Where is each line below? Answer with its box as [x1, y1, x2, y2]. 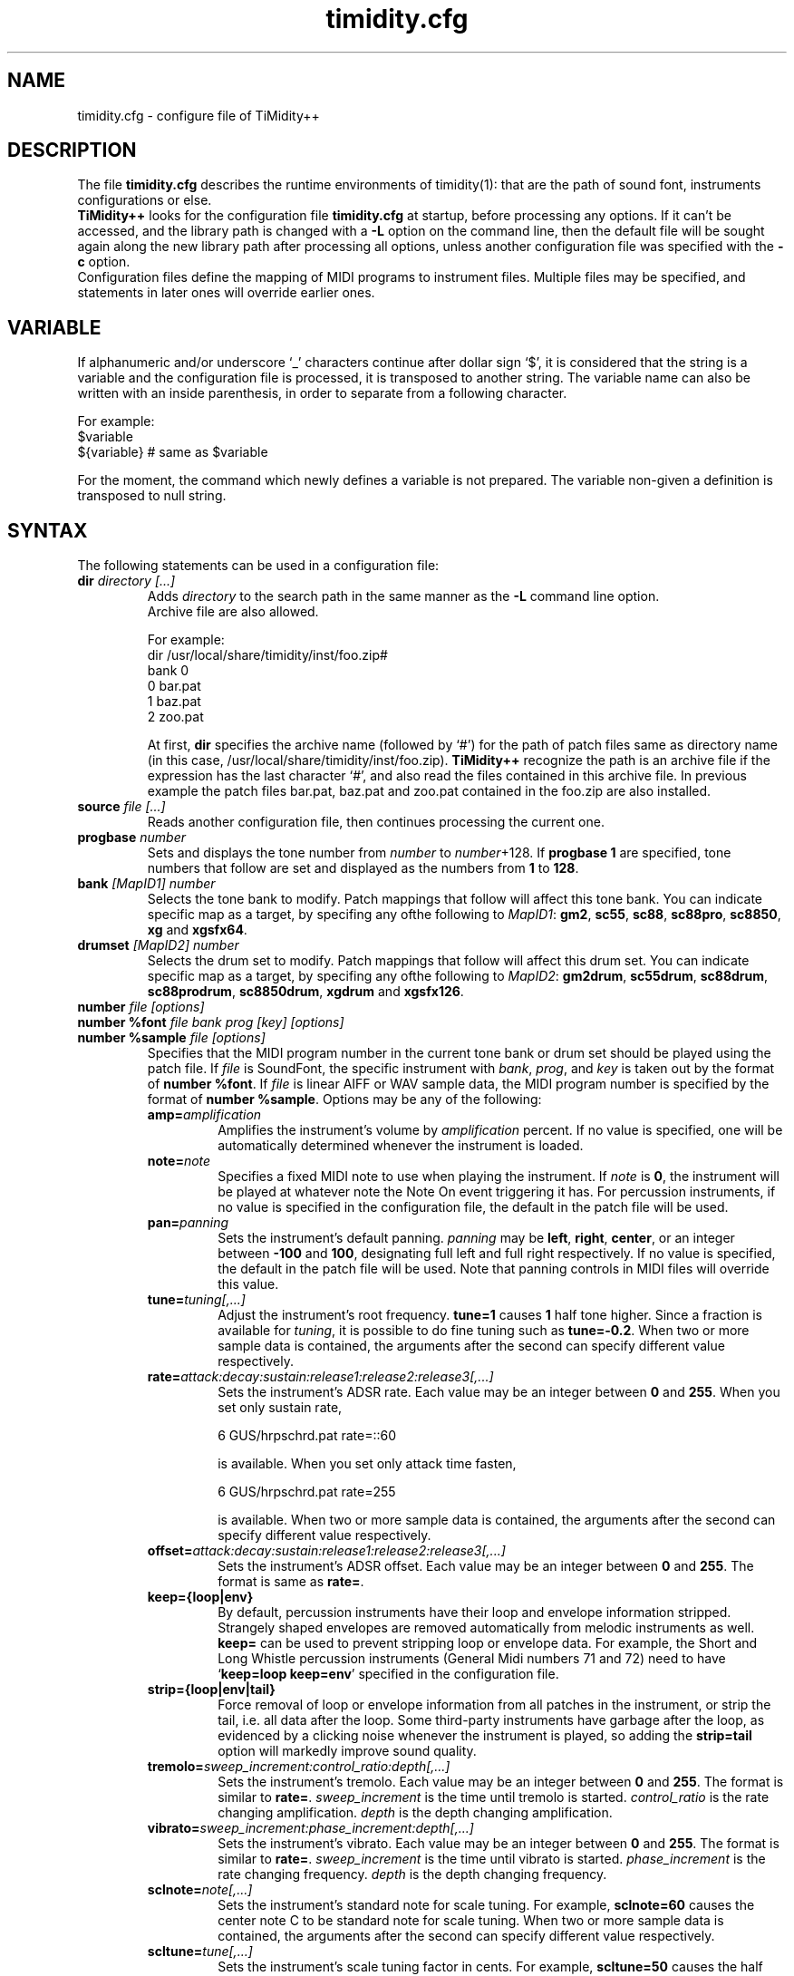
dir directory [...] [77, 573, 176, 589]
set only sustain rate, [218, 1400, 343, 1416]
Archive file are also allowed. [147, 604, 319, 620]
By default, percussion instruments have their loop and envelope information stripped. [218, 1604, 731, 1621]
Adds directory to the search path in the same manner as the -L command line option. [147, 588, 660, 605]
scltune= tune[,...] [147, 1943, 253, 1960]
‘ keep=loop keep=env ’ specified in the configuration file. [218, 1666, 559, 1682]
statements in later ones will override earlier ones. [77, 285, 375, 301]
